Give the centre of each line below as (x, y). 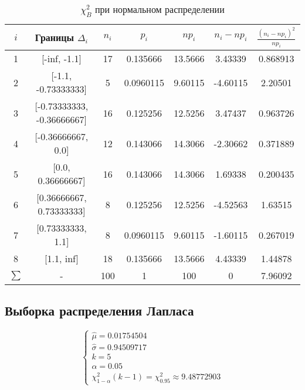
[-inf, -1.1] (61, 59)
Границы (54, 38)
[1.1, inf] (62, 259)
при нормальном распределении (160, 9)
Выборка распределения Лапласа (99, 311)
